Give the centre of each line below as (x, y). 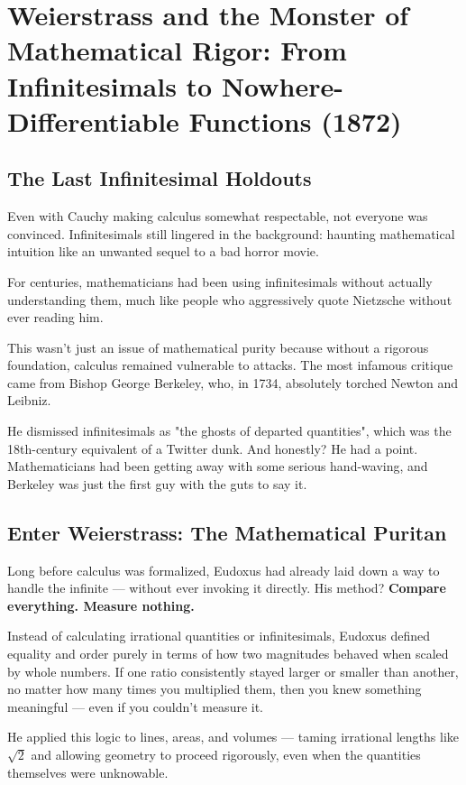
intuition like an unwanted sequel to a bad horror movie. (163, 251)
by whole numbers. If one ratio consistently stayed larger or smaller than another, (233, 671)
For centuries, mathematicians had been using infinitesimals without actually (220, 281)
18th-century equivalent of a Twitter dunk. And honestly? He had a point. (213, 448)
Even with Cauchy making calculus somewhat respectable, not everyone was (218, 216)
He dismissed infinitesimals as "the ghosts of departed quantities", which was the (229, 431)
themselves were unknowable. (88, 772)
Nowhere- (282, 85)
